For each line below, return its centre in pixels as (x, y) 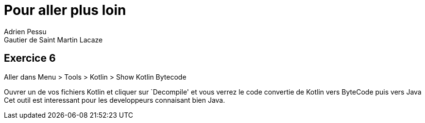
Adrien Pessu (25, 31)
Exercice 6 (30, 58)
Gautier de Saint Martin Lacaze (53, 40)
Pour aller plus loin (65, 10)
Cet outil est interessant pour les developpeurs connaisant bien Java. (115, 100)
